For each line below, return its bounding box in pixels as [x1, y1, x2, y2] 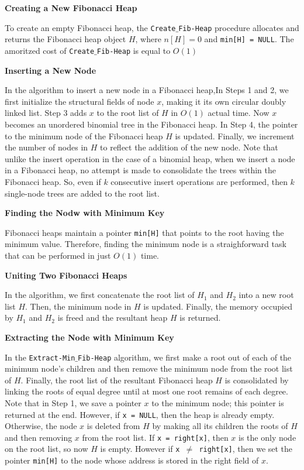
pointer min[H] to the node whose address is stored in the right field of [5, 454, 259, 466]
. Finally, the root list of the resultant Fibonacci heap [20, 373, 213, 386]
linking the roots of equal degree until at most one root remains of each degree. [5, 385, 288, 397]
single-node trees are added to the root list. [5, 187, 160, 199]
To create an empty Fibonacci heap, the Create [5, 21, 176, 33]
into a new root [239, 289, 294, 301]
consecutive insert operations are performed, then [110, 175, 288, 187]
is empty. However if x [100, 442, 180, 455]
